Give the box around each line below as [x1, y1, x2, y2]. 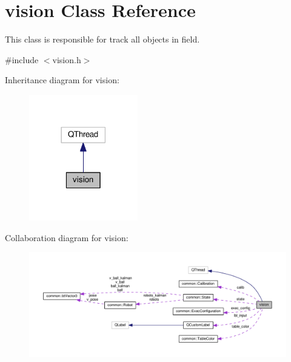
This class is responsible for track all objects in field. [5, 33, 200, 46]
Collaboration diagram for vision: [5, 231, 129, 244]
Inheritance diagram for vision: [5, 73, 119, 86]
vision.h [52, 53, 81, 66]
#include [5, 53, 39, 66]
